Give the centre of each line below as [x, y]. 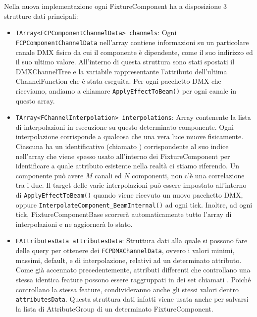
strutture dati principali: [41, 16]
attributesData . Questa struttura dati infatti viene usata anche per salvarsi [132, 299]
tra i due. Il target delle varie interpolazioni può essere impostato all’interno [131, 185]
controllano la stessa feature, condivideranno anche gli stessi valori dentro [127, 289]
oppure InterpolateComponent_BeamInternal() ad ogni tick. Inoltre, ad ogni [134, 204]
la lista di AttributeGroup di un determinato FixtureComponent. [114, 308]
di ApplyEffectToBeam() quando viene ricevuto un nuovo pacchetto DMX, [129, 194]
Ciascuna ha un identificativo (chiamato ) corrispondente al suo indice [122, 146]
